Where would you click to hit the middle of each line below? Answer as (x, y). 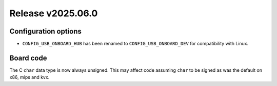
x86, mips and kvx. (29, 77)
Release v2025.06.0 (54, 13)
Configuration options (46, 31)
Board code (28, 58)
